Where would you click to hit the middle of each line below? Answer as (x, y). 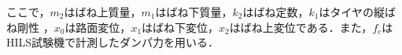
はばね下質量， (194, 12)
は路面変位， (98, 27)
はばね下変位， (181, 27)
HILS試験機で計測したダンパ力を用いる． (113, 42)
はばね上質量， (103, 12)
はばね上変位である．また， (301, 27)
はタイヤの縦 (352, 12)
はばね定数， (276, 12)
